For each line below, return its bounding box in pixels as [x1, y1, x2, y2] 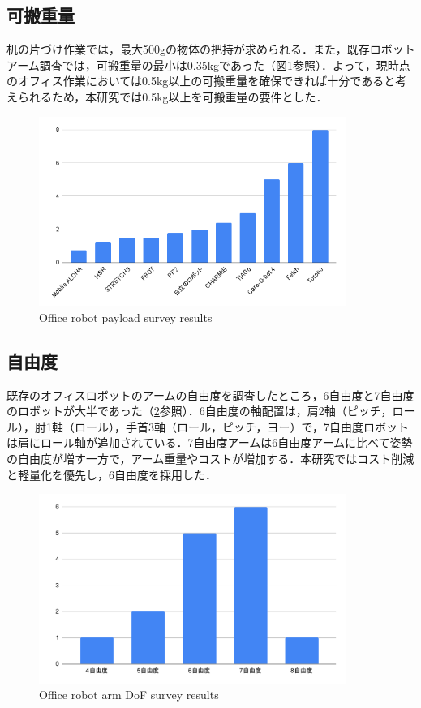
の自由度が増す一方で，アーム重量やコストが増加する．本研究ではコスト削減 [6, 450, 415, 467]
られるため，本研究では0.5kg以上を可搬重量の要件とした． [17, 88, 328, 105]
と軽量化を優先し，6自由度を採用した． [6, 466, 217, 483]
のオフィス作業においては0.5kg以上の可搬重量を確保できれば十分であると [6, 72, 396, 89]
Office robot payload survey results [39, 308, 213, 325]
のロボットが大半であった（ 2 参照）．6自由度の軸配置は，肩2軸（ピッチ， [6, 402, 393, 419]
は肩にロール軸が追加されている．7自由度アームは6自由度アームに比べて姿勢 [6, 434, 413, 451]
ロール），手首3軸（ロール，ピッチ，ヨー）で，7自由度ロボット [74, 418, 410, 435]
